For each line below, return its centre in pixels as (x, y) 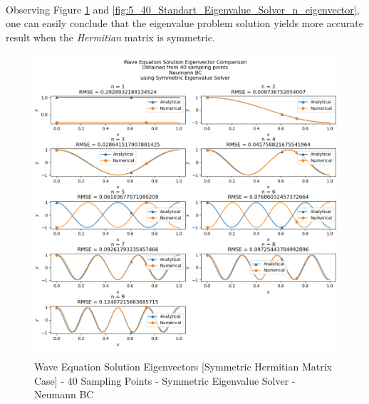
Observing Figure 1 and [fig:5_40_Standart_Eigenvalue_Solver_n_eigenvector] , (183, 9)
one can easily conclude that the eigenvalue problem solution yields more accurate (184, 23)
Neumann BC (64, 394)
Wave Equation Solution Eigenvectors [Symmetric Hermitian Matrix (183, 366)
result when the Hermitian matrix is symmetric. (110, 37)
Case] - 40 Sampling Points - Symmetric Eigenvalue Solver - (165, 380)
